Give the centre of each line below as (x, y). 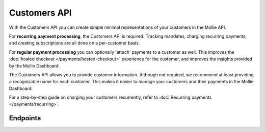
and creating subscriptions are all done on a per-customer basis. (74, 43)
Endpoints (25, 118)
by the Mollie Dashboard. (34, 66)
